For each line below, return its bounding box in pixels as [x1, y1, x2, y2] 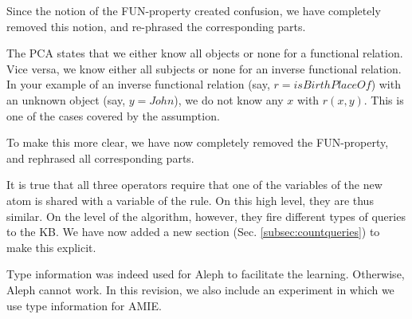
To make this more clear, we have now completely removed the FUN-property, [6, 134, 389, 151]
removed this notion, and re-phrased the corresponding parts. [6, 18, 306, 34]
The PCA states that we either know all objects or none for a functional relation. [6, 45, 403, 61]
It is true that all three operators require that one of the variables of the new [6, 176, 383, 193]
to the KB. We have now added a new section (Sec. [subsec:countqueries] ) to [6, 223, 380, 240]
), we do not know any [174, 91, 284, 108]
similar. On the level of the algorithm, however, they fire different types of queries [6, 207, 406, 224]
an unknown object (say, [6, 91, 126, 108]
